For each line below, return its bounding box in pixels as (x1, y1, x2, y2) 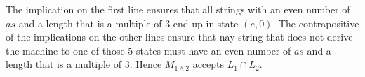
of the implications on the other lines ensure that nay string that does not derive (6, 29, 353, 44)
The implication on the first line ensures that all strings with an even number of (6, 2, 350, 16)
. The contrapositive (272, 15, 359, 30)
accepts (192, 57, 225, 71)
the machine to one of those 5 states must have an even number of (6, 43, 291, 57)
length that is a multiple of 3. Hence (6, 57, 162, 71)
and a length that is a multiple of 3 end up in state (18, 15, 239, 30)
